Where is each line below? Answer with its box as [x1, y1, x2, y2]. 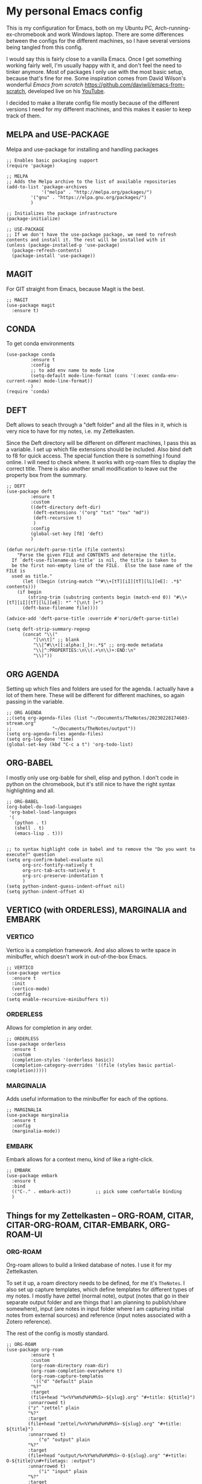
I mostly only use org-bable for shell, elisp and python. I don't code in [6, 773, 179, 781]
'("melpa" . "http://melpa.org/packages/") [41, 189, 153, 195]
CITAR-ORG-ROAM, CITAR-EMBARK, [6, 1220, 148, 1230]
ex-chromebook [6, 30, 46, 38]
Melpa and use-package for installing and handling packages [6, 145, 159, 153]
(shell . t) [14, 825, 45, 831]
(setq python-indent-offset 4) [6, 888, 85, 895]
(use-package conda [6, 352, 55, 358]
